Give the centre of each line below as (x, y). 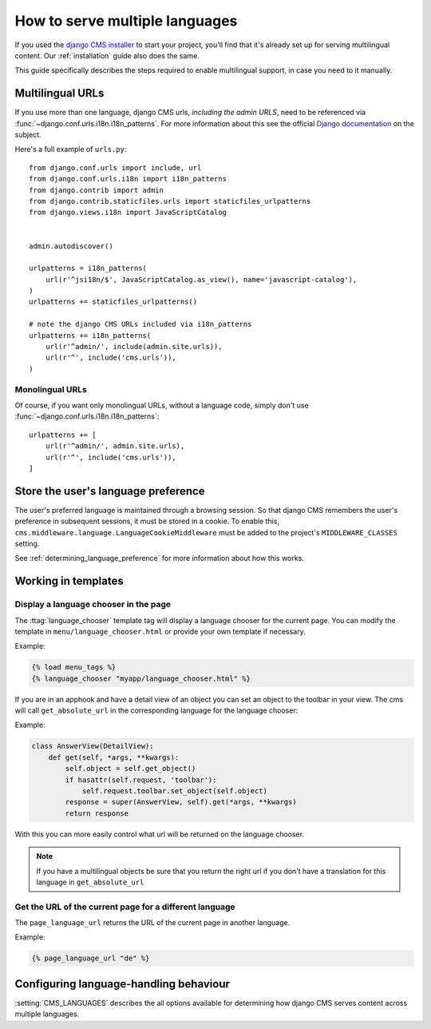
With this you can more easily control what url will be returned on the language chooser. (160, 834)
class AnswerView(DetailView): (93, 746)
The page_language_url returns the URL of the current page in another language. (152, 923)
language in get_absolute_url (90, 882)
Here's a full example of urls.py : (71, 149)
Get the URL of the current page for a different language (125, 907)
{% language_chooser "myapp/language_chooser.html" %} (141, 678)
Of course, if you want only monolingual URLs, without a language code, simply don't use (162, 405)
